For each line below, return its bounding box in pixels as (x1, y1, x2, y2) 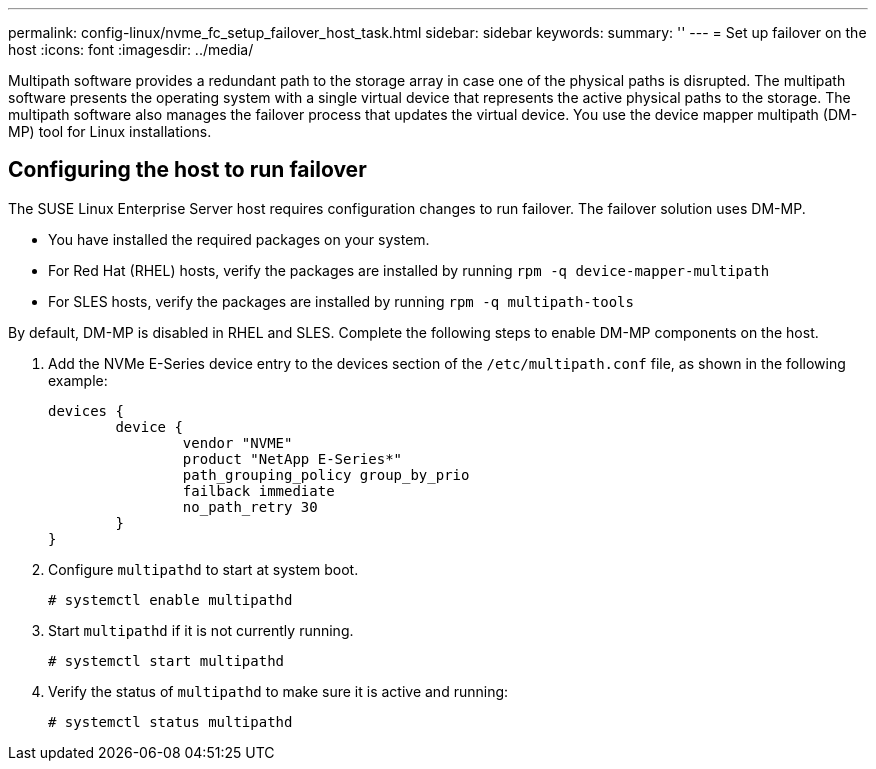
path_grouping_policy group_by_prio (182, 466, 470, 483)
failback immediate (182, 482, 335, 499)
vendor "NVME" (182, 434, 293, 451)
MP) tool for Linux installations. (8, 123, 212, 140)
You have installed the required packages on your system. (48, 230, 430, 248)
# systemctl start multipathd (48, 652, 285, 669)
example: (48, 371, 108, 389)
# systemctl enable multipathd (48, 591, 293, 608)
